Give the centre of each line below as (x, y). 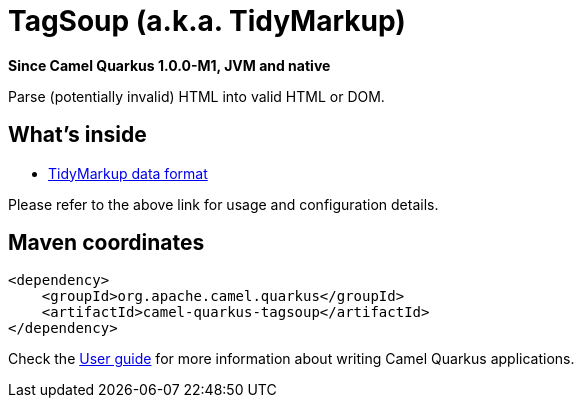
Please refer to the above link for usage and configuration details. (223, 204)
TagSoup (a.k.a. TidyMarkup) (207, 21)
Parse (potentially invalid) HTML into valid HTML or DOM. (196, 96)
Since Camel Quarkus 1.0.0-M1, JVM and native (169, 65)
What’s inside (77, 135)
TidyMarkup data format (128, 173)
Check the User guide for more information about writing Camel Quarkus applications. (291, 359)
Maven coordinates (106, 243)
